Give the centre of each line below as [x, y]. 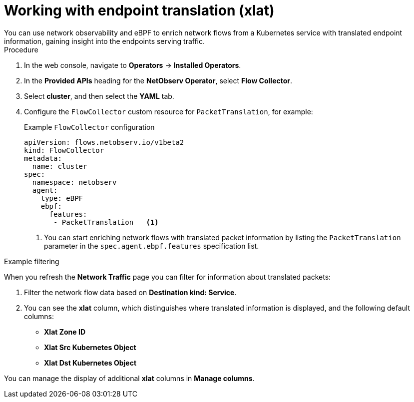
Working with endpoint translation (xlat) [139, 10]
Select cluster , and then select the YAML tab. [99, 96]
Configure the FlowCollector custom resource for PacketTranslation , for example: [169, 111]
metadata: [43, 158]
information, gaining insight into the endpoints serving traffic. [105, 41]
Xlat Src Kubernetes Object [90, 347]
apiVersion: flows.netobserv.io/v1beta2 [104, 142]
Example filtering [32, 261]
